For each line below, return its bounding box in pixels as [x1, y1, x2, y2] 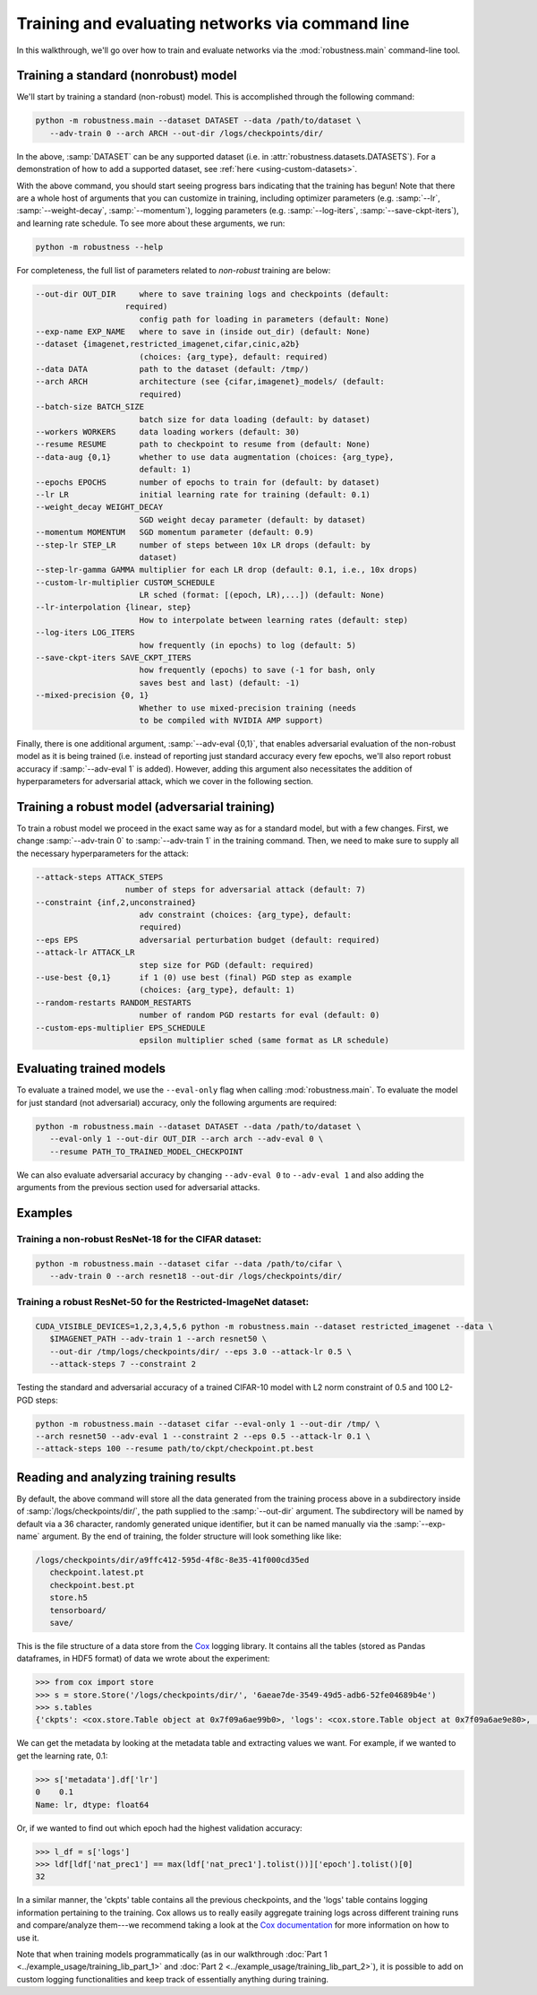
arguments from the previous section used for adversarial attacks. [16, 1181, 260, 1192]
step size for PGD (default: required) [139, 960, 314, 970]
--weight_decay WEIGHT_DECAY [35, 502, 164, 513]
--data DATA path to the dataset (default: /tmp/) [35, 364, 310, 375]
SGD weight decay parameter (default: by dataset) [139, 514, 366, 524]
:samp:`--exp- [394, 1518, 447, 1529]
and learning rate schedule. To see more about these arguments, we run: [16, 218, 286, 229]
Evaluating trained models [16, 1061, 166, 1076]
